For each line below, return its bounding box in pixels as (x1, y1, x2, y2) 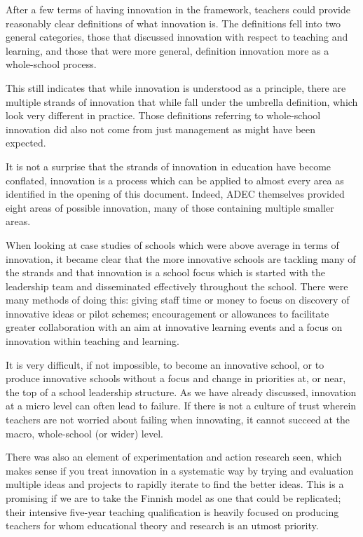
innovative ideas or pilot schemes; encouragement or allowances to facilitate (6, 306, 329, 320)
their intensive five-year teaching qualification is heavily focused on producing (6, 504, 339, 519)
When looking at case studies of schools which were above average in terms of (6, 237, 339, 252)
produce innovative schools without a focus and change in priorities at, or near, (6, 371, 346, 386)
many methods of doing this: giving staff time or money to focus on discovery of (6, 292, 350, 307)
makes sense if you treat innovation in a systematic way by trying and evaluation (6, 463, 354, 477)
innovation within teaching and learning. (6, 334, 179, 348)
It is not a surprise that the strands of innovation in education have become (6, 158, 331, 173)
